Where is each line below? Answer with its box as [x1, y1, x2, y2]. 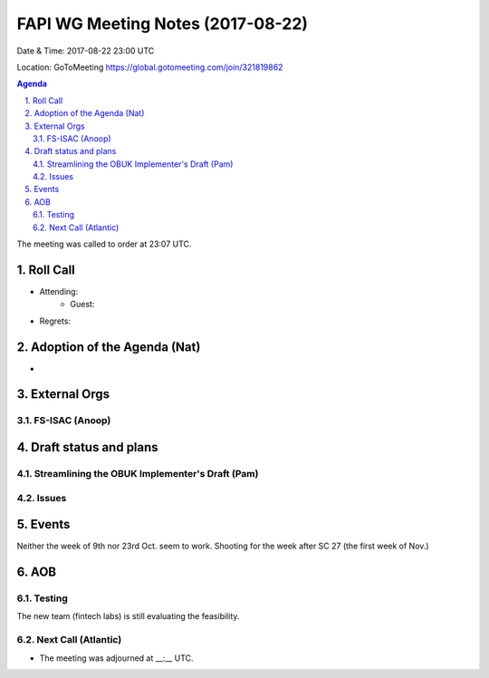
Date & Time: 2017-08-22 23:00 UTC [16, 45, 155, 56]
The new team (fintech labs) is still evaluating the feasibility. [16, 611, 240, 622]
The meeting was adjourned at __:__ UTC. [39, 653, 194, 663]
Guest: [70, 299, 95, 310]
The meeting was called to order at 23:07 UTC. [16, 238, 192, 249]
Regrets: [39, 315, 72, 326]
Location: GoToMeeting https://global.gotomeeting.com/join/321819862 [16, 62, 283, 73]
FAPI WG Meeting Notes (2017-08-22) [16, 14, 308, 34]
